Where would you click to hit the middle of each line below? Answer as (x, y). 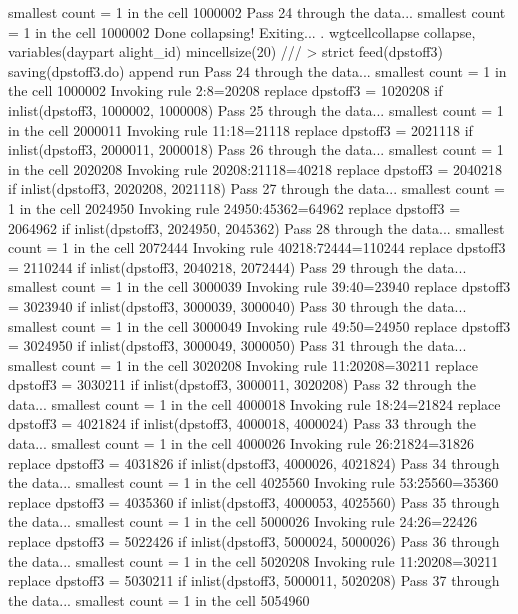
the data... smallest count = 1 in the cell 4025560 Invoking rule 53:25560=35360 (253, 482)
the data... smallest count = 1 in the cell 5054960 (159, 599)
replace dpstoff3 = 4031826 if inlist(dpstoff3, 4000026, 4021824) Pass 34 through (254, 462)
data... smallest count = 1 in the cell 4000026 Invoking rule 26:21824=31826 (241, 443)
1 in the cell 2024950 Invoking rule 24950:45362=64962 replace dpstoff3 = (234, 207)
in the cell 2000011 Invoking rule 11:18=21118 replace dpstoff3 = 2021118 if (240, 129)
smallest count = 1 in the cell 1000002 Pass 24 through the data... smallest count (257, 12)
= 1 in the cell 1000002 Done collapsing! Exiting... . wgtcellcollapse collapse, (242, 31)
